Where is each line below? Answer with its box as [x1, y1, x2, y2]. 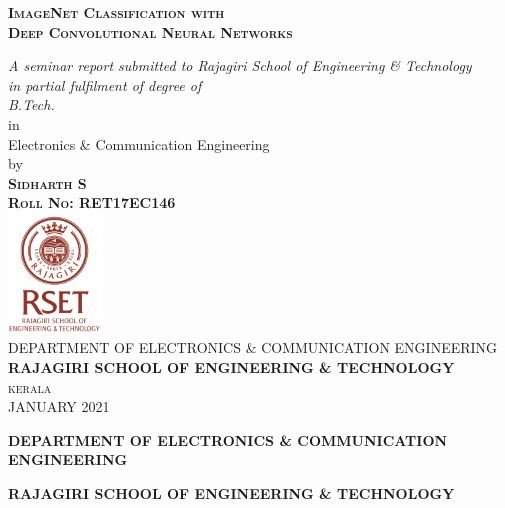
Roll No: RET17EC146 [8, 192, 176, 213]
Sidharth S [8, 172, 87, 193]
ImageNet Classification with [8, 2, 225, 22]
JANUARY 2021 [8, 396, 110, 417]
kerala [8, 376, 52, 397]
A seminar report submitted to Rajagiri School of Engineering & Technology [8, 55, 472, 76]
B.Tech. [8, 94, 55, 115]
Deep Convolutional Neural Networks [8, 21, 293, 42]
